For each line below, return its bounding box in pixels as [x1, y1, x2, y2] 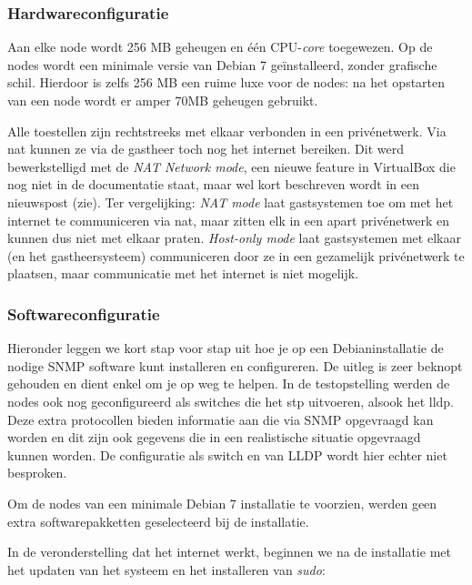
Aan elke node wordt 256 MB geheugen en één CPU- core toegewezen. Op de [7, 37, 433, 56]
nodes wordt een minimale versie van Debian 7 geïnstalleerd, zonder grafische [7, 55, 437, 74]
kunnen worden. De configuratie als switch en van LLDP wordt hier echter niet [7, 445, 447, 464]
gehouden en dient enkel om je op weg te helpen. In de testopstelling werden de [7, 374, 450, 393]
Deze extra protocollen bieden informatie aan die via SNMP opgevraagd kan [7, 409, 434, 429]
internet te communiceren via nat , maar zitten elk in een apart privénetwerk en [7, 210, 449, 229]
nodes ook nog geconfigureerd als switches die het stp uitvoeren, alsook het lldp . [7, 391, 455, 410]
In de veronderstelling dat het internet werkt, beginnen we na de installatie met [7, 542, 451, 561]
